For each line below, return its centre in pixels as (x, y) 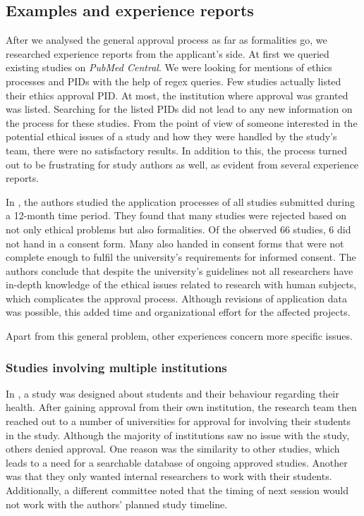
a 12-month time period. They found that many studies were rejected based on (176, 215)
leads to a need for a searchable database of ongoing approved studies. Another (177, 462)
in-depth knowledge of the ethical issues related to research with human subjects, (181, 284)
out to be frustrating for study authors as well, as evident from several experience (182, 164)
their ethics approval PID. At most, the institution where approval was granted (177, 95)
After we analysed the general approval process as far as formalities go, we (166, 40)
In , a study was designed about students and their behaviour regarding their (172, 393)
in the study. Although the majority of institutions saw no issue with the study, (178, 435)
